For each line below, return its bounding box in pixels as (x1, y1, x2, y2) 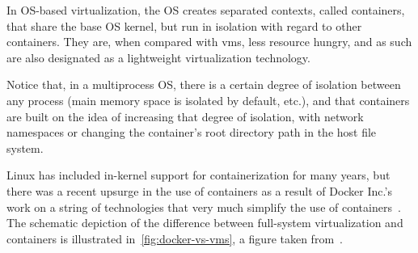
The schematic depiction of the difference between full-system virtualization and (6, 214, 403, 231)
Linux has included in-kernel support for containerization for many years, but (6, 167, 391, 183)
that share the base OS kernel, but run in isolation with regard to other (6, 17, 362, 34)
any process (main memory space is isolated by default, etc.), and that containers (6, 91, 410, 108)
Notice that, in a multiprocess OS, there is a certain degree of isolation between (6, 76, 401, 93)
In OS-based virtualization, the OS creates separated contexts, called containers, (6, 2, 405, 18)
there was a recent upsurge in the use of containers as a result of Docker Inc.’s (6, 182, 392, 199)
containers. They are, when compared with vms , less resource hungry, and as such (6, 33, 412, 50)
